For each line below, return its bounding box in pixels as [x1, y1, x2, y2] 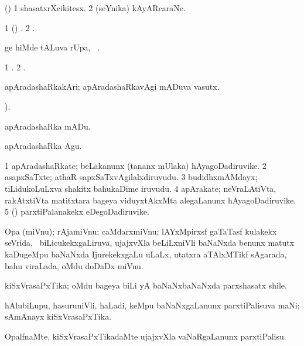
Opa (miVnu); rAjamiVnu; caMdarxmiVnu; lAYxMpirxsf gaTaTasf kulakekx [5, 225, 277, 237]
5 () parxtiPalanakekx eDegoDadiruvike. [5, 205, 149, 218]
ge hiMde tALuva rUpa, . [5, 41, 100, 53]
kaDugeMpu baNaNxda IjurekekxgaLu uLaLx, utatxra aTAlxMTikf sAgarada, [5, 247, 287, 260]
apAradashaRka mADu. [5, 120, 91, 132]
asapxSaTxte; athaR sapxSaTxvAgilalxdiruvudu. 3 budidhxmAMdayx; [5, 171, 258, 183]
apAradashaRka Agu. [5, 140, 82, 152]
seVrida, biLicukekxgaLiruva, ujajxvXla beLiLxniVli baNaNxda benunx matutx [5, 236, 295, 249]
